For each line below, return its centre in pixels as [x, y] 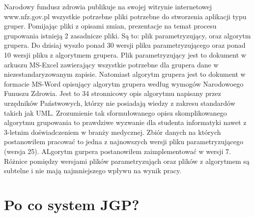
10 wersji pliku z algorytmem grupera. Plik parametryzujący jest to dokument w [125, 54]
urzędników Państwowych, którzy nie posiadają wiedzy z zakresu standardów [120, 103]
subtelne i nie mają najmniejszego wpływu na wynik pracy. [93, 170]
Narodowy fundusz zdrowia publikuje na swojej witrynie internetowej [108, 6]
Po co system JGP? [72, 204]
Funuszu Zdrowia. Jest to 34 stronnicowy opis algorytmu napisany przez [113, 93]
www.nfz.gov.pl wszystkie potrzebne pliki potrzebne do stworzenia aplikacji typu [125, 16]
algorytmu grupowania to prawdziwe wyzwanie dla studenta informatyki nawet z [125, 122]
